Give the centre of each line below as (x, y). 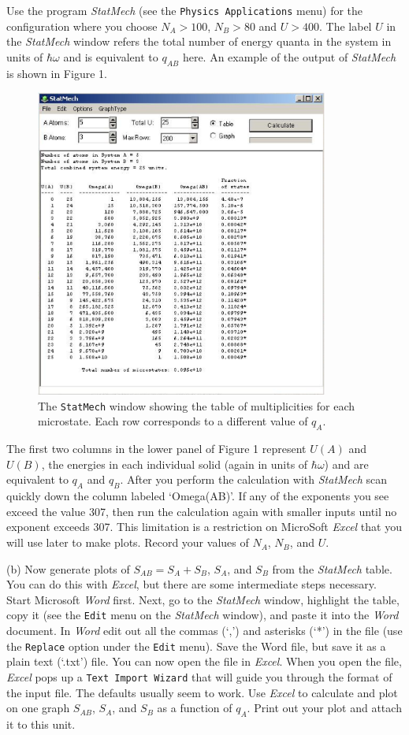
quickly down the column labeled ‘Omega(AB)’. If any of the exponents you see (198, 496)
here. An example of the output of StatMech (289, 56)
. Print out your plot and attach (324, 708)
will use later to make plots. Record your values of (128, 542)
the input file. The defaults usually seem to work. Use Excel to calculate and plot (202, 692)
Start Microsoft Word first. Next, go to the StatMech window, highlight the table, (203, 599)
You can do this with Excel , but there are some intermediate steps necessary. (191, 584)
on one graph (38, 708)
